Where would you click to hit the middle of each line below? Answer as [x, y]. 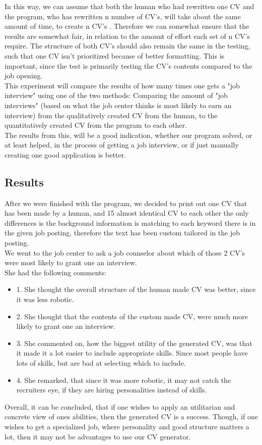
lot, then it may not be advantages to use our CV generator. [98, 436]
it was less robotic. [45, 299]
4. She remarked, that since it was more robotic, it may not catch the [124, 380]
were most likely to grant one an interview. [71, 262]
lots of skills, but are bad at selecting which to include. [101, 363]
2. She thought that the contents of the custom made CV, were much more [132, 316]
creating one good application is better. [65, 154]
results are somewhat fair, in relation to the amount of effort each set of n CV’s [127, 36]
